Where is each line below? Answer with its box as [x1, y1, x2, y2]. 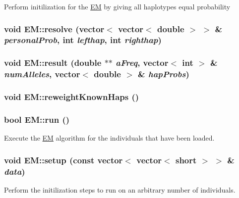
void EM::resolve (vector [4, 22, 105, 35]
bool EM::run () [4, 113, 70, 125]
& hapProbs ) [138, 68, 189, 80]
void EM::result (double [4, 56, 102, 69]
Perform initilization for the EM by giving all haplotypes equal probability [4, 1, 231, 11]
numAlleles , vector [4, 68, 80, 80]
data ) [4, 165, 25, 177]
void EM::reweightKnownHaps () [4, 91, 139, 103]
